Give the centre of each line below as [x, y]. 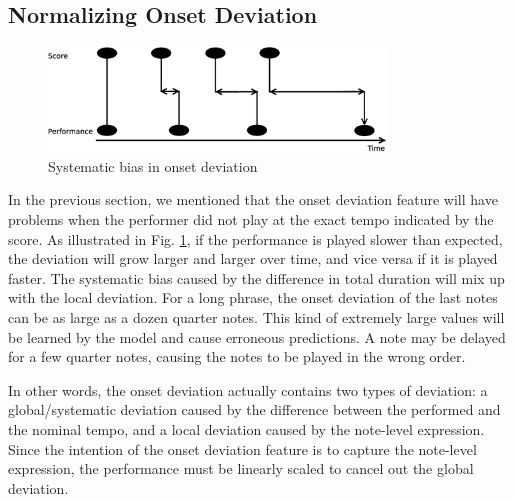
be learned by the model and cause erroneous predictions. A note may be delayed [257, 336]
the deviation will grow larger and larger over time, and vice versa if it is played [253, 258]
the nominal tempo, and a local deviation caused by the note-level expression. [246, 428]
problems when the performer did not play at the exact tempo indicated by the [251, 218]
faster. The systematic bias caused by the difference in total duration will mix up [256, 277]
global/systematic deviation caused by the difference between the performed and [254, 409]
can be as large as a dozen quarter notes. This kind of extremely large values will [256, 316]
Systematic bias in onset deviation [153, 165]
